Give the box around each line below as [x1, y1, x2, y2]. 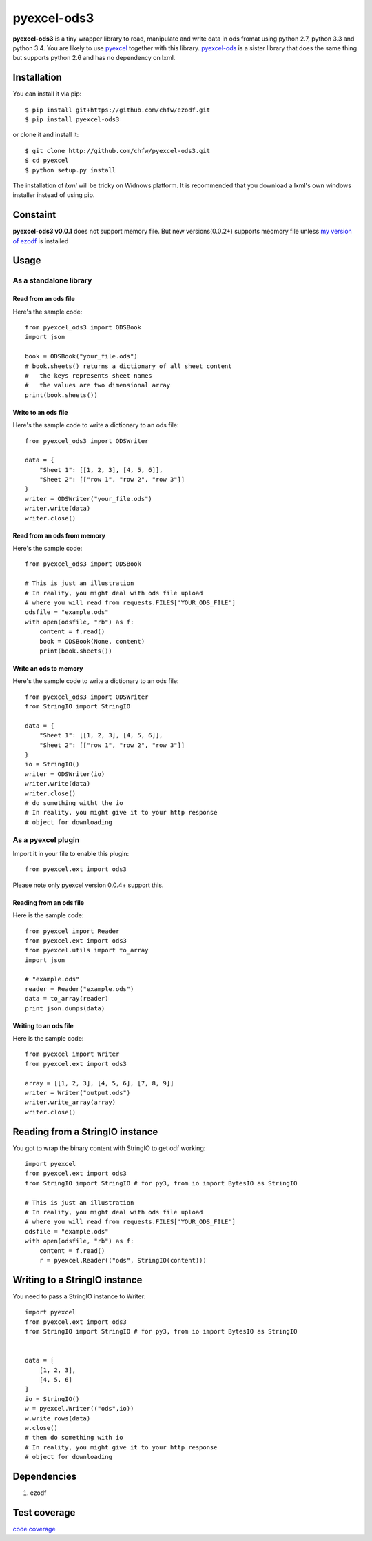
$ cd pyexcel [25, 156, 69, 165]
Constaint [12, 209, 56, 221]
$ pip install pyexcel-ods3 [25, 116, 120, 123]
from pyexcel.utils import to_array [25, 946, 149, 955]
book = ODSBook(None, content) [39, 637, 145, 645]
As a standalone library [12, 276, 92, 285]
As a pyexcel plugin [12, 835, 80, 844]
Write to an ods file [12, 408, 68, 416]
